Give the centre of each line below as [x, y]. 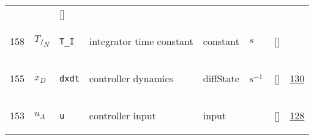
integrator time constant [141, 41]
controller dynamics [131, 78]
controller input [122, 115]
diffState [221, 78]
